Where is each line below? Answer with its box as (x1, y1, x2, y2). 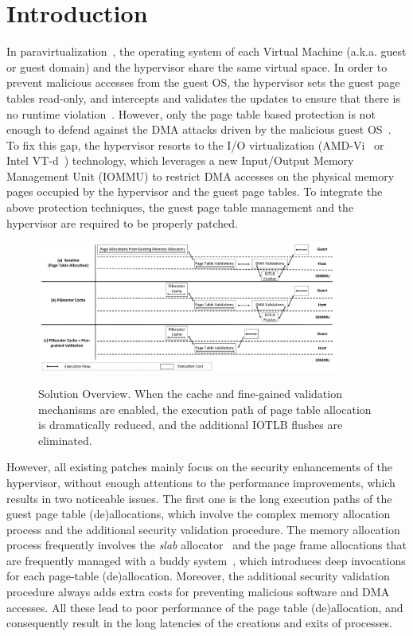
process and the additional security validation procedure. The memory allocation (6, 521, 400, 537)
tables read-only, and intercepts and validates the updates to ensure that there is (6, 89, 400, 106)
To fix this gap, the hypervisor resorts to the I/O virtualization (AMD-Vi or (6, 136, 384, 153)
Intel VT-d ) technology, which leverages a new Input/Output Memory (6, 152, 354, 169)
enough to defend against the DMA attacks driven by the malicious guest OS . (6, 121, 392, 138)
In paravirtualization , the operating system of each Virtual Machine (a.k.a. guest (6, 43, 407, 60)
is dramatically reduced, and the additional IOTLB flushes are (38, 416, 343, 433)
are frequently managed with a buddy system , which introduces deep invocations (6, 552, 406, 568)
